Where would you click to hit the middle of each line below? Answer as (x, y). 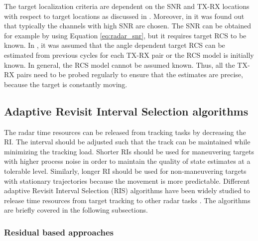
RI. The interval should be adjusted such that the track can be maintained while (127, 142)
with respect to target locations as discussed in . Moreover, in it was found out (124, 16)
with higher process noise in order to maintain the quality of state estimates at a (127, 161)
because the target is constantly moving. (66, 84)
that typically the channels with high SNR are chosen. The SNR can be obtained (128, 26)
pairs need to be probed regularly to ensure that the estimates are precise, (130, 74)
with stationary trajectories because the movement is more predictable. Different (127, 181)
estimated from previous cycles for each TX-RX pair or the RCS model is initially (129, 55)
